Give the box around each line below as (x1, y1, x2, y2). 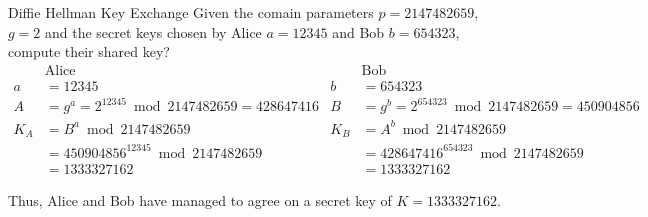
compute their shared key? (8, 41, 170, 62)
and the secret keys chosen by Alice (45, 21, 262, 42)
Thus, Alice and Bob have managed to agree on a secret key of (8, 189, 392, 210)
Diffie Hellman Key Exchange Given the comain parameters (8, 2, 374, 22)
